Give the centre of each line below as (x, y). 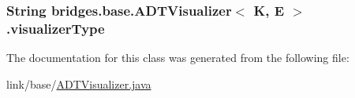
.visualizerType (56, 28)
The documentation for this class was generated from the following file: (178, 58)
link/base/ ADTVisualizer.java (79, 83)
